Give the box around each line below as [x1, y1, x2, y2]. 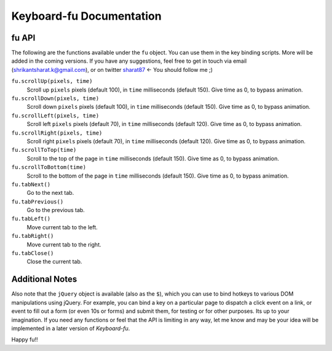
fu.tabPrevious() [11, 198, 64, 205]
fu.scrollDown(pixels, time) [11, 95, 100, 102]
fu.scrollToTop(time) [11, 146, 77, 154]
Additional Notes [11, 274, 77, 285]
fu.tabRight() [11, 232, 54, 240]
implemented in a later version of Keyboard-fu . [11, 325, 130, 332]
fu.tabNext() [11, 181, 51, 187]
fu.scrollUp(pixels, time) [11, 77, 93, 85]
